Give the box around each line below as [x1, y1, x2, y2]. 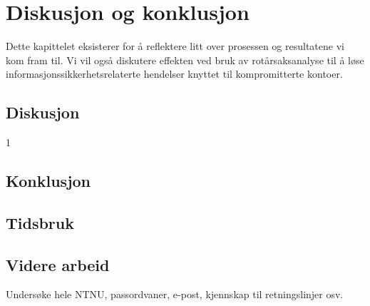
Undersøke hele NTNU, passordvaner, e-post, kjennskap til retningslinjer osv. [6, 287, 344, 302]
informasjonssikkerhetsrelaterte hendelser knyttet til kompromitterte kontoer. [6, 66, 343, 81]
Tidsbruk [6, 211, 74, 233]
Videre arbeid [6, 253, 110, 275]
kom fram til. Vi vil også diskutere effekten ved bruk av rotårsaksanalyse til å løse [6, 52, 364, 67]
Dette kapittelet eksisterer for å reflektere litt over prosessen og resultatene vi [6, 39, 344, 53]
